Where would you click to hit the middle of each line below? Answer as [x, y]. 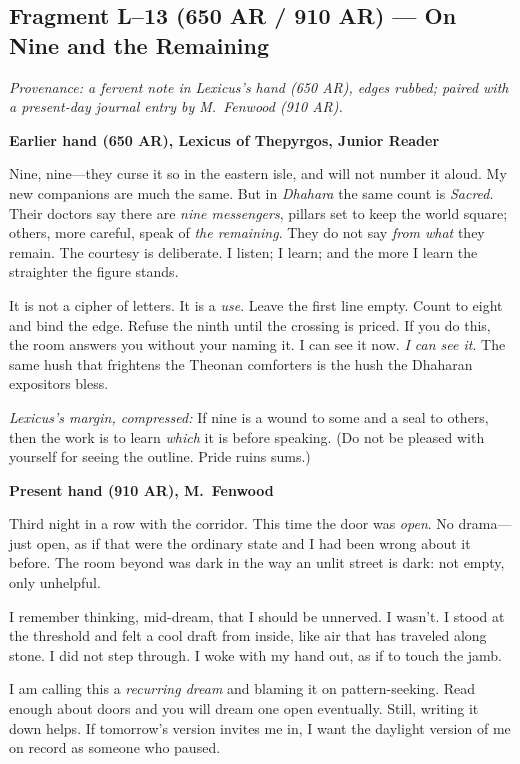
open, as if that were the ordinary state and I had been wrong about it [253, 542]
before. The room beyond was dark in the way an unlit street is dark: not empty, [257, 562]
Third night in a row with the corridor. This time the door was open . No [231, 523]
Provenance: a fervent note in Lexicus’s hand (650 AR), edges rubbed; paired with [259, 86]
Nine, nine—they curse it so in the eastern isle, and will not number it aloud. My [258, 173]
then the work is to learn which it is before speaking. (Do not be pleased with [247, 436]
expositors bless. [59, 383]
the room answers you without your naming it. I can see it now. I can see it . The [257, 344]
